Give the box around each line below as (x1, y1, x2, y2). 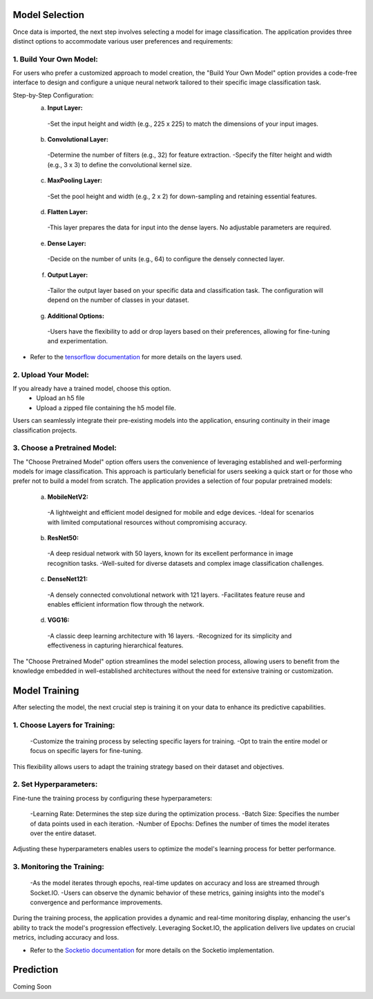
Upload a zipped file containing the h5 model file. (36, 403, 176, 412)
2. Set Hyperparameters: (12, 779, 98, 789)
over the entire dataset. (30, 829, 97, 837)
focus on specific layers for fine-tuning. (30, 747, 143, 755)
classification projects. (12, 426, 77, 435)
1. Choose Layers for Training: (12, 720, 115, 730)
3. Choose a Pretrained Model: (12, 443, 117, 453)
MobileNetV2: (47, 493, 89, 501)
